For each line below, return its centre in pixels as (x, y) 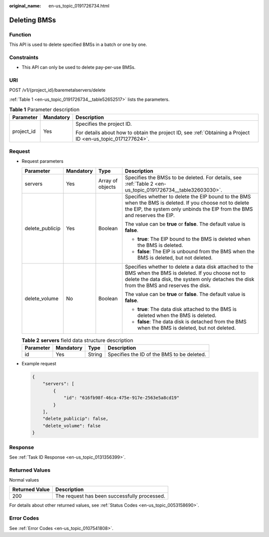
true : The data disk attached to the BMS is (187, 309)
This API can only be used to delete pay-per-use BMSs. (79, 67)
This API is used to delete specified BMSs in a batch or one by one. (78, 44)
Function (20, 34)
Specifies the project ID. (104, 124)
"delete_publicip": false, (76, 419)
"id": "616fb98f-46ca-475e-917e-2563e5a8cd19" (121, 398)
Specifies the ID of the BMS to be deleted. (157, 354)
